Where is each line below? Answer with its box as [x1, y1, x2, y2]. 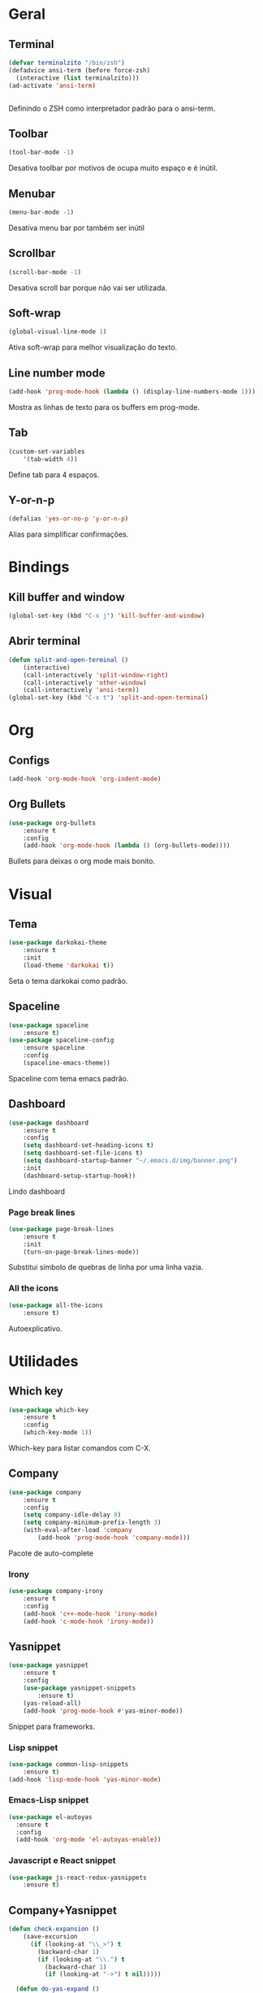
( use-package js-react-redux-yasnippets [8, 1873, 148, 1882]
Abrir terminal [8, 634, 81, 648]
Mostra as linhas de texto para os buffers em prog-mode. [8, 402, 200, 411]
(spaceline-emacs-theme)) [23, 1059, 111, 1067]
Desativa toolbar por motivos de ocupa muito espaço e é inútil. [8, 163, 218, 173]
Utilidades [8, 1351, 79, 1370]
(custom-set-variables [8, 447, 85, 455]
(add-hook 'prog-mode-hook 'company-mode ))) [37, 1534, 191, 1542]
